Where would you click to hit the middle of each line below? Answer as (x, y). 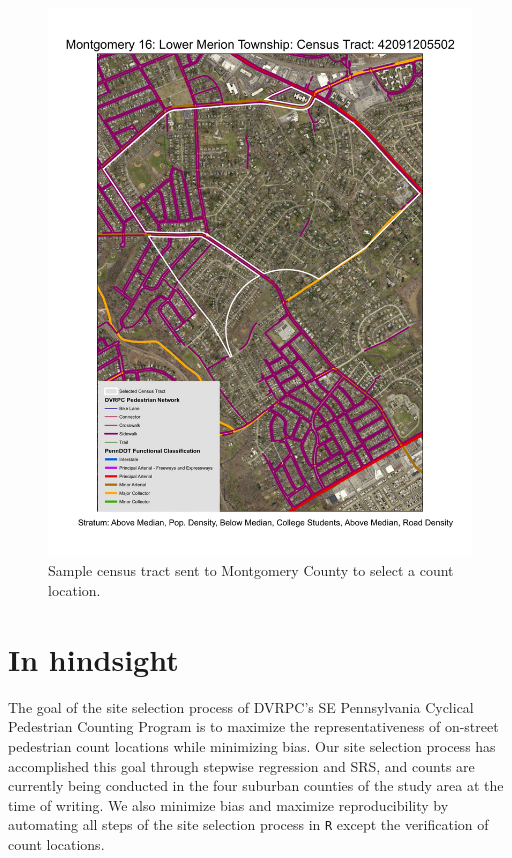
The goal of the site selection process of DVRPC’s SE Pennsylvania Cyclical (241, 706)
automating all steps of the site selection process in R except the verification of (248, 824)
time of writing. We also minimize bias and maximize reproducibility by (228, 804)
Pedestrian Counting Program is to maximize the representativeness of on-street (253, 726)
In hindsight (93, 658)
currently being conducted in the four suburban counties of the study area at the (256, 785)
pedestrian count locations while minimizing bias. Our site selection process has (252, 745)
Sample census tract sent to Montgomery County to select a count (251, 570)
